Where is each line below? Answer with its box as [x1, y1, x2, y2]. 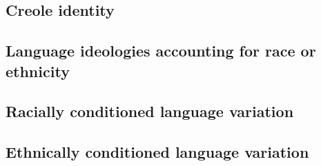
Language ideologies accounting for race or [6, 40, 316, 61]
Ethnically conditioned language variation [6, 141, 309, 163]
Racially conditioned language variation [6, 101, 294, 122]
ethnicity [6, 60, 70, 81]
